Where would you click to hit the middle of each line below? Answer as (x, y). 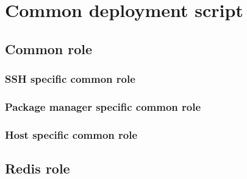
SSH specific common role (70, 79)
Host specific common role (71, 134)
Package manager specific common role (103, 106)
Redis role (38, 168)
